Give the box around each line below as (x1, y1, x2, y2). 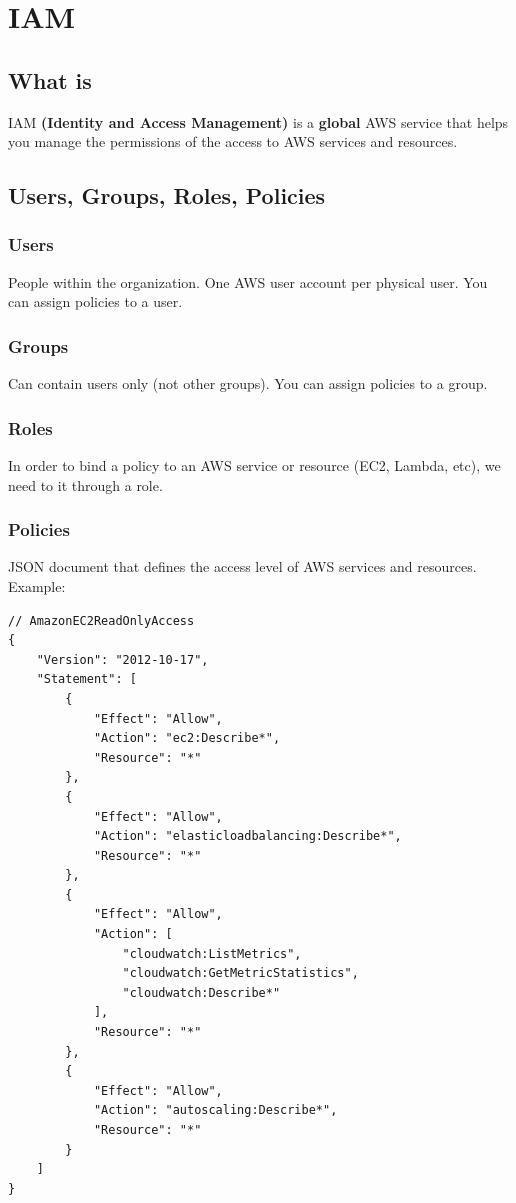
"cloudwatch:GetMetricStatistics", (122, 966, 359, 981)
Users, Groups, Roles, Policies (8, 180, 326, 211)
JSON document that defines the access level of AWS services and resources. (8, 556, 477, 577)
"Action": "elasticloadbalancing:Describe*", (93, 829, 402, 844)
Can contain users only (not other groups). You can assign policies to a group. (8, 373, 488, 394)
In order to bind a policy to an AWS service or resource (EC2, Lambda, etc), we (8, 454, 501, 475)
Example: (8, 575, 66, 596)
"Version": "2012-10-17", (36, 652, 209, 667)
